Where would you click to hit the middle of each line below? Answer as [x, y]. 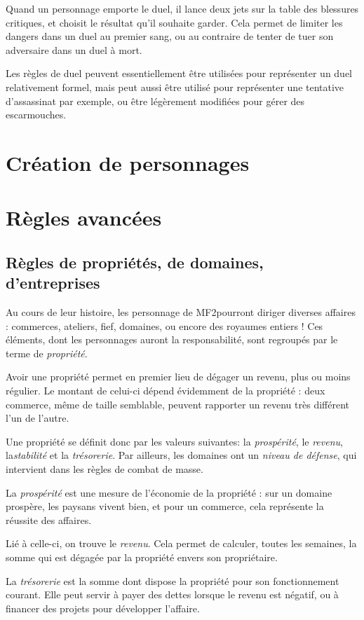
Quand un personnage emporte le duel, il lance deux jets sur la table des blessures [182, 8]
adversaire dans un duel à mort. [74, 49]
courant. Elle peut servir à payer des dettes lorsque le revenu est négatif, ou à [172, 594]
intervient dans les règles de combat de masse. [105, 469]
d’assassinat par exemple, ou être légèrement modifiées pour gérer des [155, 101]
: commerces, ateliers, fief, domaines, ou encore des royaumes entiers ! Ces [164, 325]
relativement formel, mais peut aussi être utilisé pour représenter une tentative [175, 87]
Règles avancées [84, 218]
